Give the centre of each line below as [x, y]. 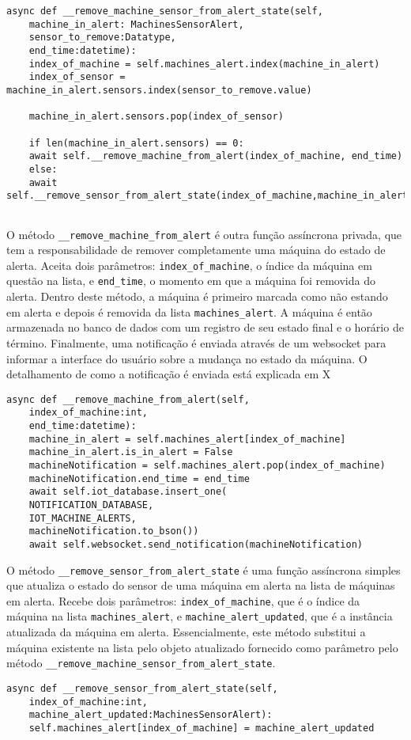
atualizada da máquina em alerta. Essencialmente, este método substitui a [186, 632]
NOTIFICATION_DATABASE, [91, 505]
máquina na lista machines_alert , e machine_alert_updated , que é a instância [200, 616]
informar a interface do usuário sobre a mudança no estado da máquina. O [187, 358]
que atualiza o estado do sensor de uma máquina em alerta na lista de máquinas [201, 585]
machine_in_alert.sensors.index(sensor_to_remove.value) [159, 90]
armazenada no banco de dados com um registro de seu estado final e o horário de [205, 327]
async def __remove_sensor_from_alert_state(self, [142, 688]
